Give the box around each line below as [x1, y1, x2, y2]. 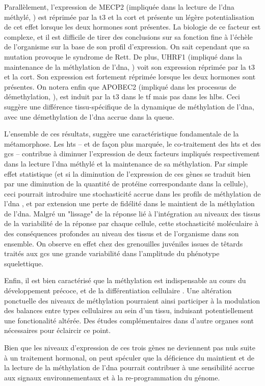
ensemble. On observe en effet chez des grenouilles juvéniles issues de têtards [4, 238, 243, 249]
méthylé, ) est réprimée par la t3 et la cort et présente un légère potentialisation [4, 11, 254, 22]
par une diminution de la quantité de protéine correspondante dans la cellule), [4, 178, 248, 189]
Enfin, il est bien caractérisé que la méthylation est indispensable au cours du [4, 275, 246, 286]
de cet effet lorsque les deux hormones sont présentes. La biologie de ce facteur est [4, 21, 261, 32]
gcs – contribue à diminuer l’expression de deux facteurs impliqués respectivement [4, 148, 260, 159]
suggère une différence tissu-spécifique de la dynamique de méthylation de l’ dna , [4, 101, 254, 112]
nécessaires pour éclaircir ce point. [4, 325, 111, 336]
